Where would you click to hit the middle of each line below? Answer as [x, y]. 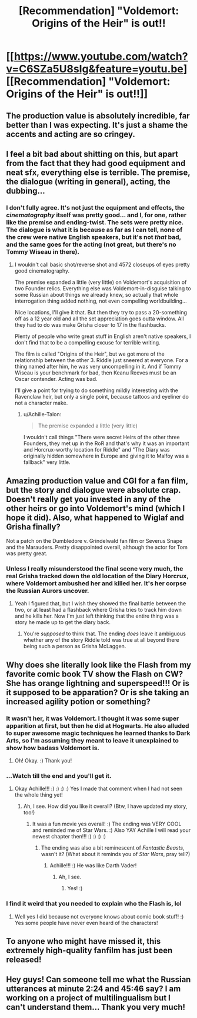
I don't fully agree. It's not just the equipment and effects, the [96, 207]
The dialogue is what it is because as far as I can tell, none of [94, 230]
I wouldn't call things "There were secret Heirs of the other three [102, 437]
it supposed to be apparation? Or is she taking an [98, 692]
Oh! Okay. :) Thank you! [43, 761]
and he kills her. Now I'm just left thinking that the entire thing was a [97, 616]
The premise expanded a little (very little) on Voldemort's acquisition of [101, 282]
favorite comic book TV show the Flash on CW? [95, 674]
